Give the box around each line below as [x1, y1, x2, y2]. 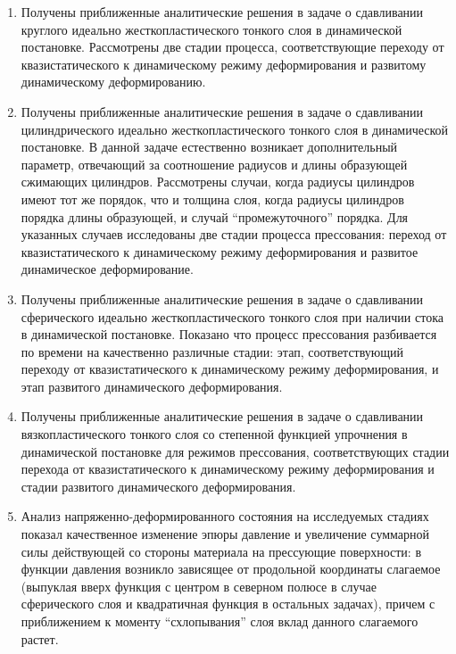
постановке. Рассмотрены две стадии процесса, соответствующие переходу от [21, 37, 444, 56]
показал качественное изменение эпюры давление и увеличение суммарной [21, 525, 430, 543]
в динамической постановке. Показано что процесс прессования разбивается [21, 325, 437, 344]
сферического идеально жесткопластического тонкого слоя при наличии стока [21, 307, 444, 326]
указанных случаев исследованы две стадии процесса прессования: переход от [21, 225, 447, 244]
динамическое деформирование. [21, 260, 194, 278]
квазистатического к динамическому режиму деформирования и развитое [21, 242, 419, 261]
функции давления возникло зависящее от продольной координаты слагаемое [21, 559, 441, 578]
